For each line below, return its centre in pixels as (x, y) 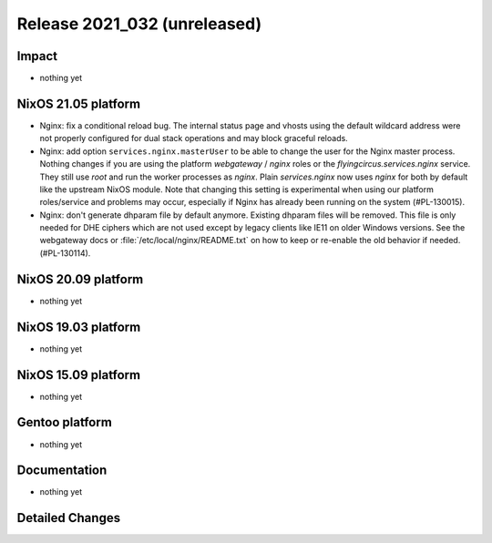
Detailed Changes (69, 518)
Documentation (62, 471)
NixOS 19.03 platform (79, 327)
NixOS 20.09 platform (80, 279)
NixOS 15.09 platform (79, 375)
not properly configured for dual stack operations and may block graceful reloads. (194, 138)
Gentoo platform (65, 422)
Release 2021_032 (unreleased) (139, 24)
